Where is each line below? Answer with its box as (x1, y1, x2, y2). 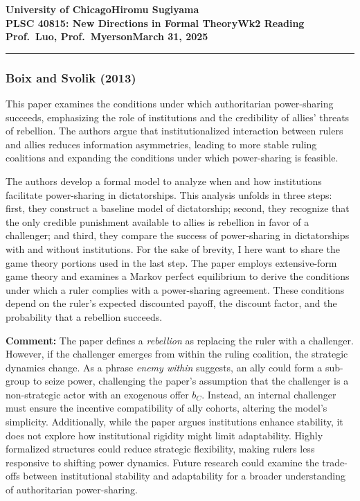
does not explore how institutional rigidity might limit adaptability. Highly (6, 428, 323, 442)
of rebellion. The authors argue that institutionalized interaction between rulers (6, 123, 343, 138)
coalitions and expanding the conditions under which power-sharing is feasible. (6, 150, 339, 165)
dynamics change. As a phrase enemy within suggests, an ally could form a (6, 360, 323, 374)
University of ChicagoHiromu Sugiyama (6, 2, 199, 16)
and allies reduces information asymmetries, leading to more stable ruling (6, 137, 317, 151)
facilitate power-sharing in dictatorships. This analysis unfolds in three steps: (6, 187, 332, 202)
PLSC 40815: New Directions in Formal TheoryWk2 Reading (6, 15, 305, 30)
